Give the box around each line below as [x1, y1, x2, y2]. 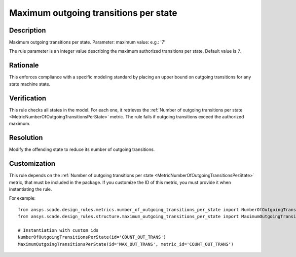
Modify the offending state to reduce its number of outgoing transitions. [9, 147, 155, 152]
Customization [9, 159, 56, 168]
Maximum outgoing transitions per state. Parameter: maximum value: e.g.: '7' [9, 39, 166, 45]
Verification [9, 94, 46, 102]
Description [9, 26, 46, 35]
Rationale [9, 61, 39, 70]
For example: [9, 195, 36, 201]
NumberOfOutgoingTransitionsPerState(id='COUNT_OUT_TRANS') [18, 234, 166, 240]
